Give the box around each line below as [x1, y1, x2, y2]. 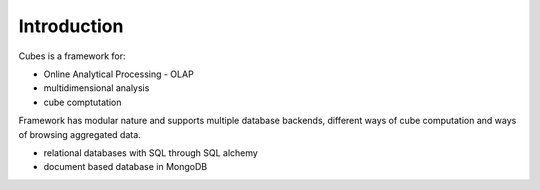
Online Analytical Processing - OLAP [43, 68, 194, 80]
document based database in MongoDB [43, 161, 208, 173]
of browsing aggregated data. [18, 128, 142, 140]
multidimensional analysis [43, 82, 150, 94]
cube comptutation [43, 96, 122, 108]
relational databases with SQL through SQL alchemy [43, 146, 259, 159]
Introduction [18, 15, 124, 37]
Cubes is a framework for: [18, 50, 126, 62]
